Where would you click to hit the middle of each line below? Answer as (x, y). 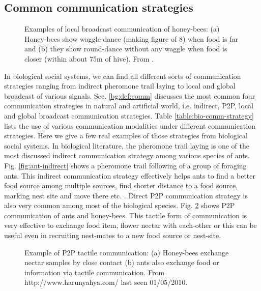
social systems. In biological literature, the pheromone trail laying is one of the (127, 145)
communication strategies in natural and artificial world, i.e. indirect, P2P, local (129, 106)
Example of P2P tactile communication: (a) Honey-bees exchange (127, 252)
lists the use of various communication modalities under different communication (130, 125)
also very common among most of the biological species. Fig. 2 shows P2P (120, 205)
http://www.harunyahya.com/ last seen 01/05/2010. (106, 282)
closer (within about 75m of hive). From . (89, 58)
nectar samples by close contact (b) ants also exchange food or (122, 262)
